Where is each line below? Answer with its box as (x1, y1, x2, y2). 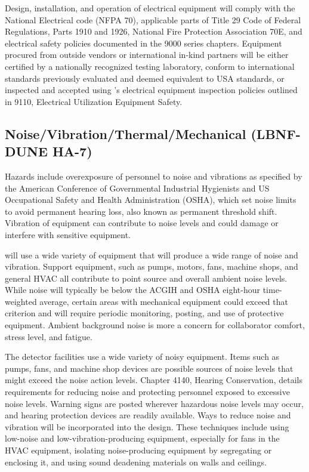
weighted (5, 295, 37, 307)
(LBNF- (251, 124, 301, 143)
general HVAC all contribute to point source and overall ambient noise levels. (5, 272, 288, 284)
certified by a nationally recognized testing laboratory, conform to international (5, 60, 295, 72)
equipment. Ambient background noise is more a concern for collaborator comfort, (5, 319, 305, 331)
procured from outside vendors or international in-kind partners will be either (5, 48, 289, 61)
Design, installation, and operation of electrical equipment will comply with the (5, 2, 295, 14)
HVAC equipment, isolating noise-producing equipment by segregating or (5, 444, 272, 456)
